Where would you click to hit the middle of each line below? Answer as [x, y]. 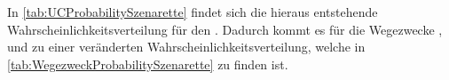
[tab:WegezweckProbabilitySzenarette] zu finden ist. [148, 64]
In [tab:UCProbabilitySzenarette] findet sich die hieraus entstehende [193, 12]
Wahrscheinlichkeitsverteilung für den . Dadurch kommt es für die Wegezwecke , [225, 29]
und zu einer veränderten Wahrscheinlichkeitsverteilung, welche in [186, 47]
